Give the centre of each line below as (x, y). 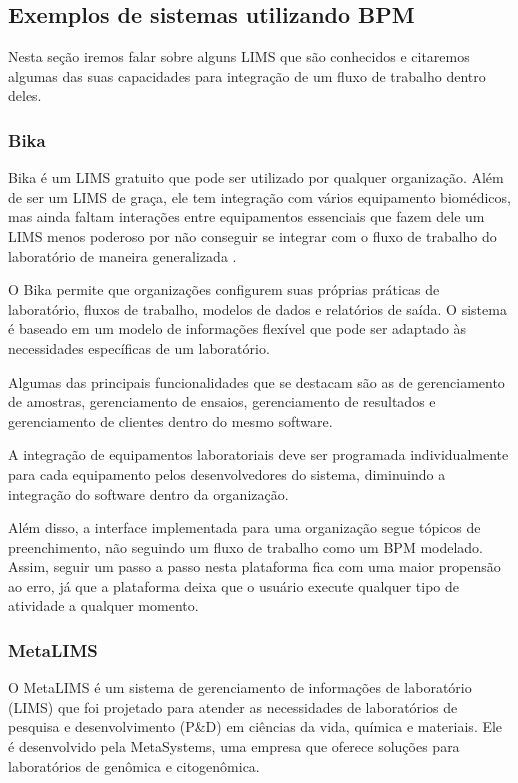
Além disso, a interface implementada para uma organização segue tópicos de (244, 527)
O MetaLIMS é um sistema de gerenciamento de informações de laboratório (240, 687)
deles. (25, 95)
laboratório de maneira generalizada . (122, 255)
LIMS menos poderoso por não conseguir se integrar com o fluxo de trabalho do (252, 235)
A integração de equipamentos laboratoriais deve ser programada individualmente (258, 454)
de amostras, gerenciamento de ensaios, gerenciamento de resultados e (222, 401)
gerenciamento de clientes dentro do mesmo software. (170, 420)
